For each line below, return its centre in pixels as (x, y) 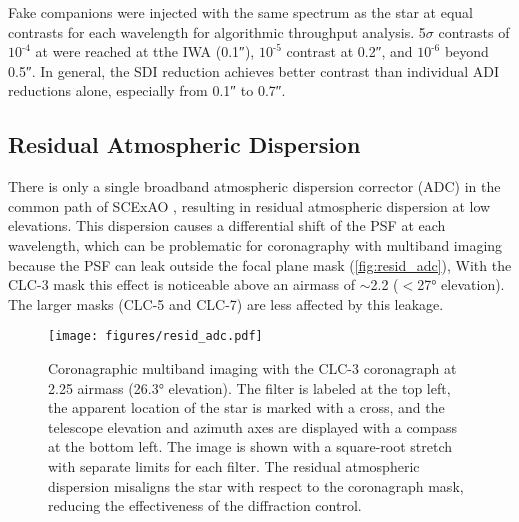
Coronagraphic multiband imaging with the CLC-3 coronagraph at (252, 367)
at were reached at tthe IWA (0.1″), (145, 51)
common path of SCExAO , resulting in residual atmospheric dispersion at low (249, 205)
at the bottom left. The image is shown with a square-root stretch (250, 446)
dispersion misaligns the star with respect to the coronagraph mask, (256, 485)
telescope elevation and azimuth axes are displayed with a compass (253, 426)
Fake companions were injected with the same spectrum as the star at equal (240, 12)
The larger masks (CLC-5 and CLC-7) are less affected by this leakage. (226, 303)
